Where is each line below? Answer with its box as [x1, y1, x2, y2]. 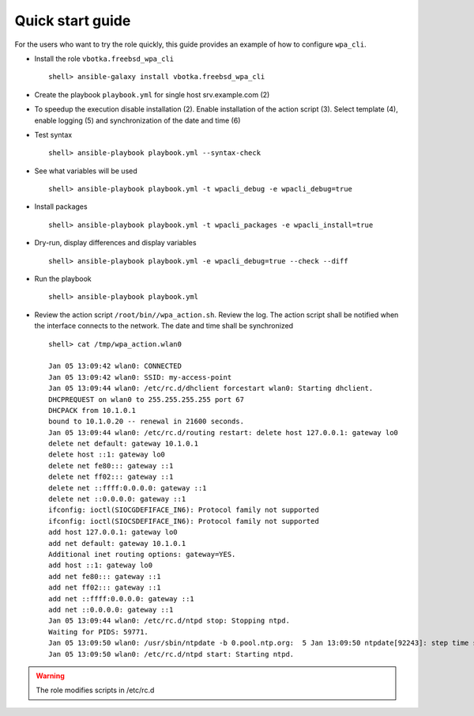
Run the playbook [34, 274, 92, 284]
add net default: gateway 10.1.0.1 [48, 539, 186, 547]
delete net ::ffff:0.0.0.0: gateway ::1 [48, 483, 207, 492]
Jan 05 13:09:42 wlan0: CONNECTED [48, 362, 182, 371]
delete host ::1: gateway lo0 [48, 450, 166, 459]
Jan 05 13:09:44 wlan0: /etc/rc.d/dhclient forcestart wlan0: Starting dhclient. [48, 384, 374, 393]
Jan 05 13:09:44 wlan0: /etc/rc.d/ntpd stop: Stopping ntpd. [48, 616, 290, 625]
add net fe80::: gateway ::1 [48, 572, 161, 581]
